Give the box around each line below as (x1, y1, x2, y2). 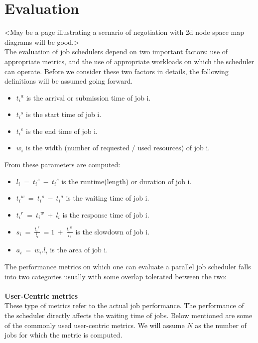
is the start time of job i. (26, 109, 102, 119)
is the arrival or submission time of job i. (26, 92, 151, 103)
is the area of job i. (50, 244, 108, 255)
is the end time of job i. (26, 125, 98, 136)
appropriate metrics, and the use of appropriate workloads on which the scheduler (4, 56, 255, 66)
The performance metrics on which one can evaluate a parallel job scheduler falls (4, 261, 251, 272)
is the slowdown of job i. (75, 226, 150, 236)
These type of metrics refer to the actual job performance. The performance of (4, 300, 244, 311)
